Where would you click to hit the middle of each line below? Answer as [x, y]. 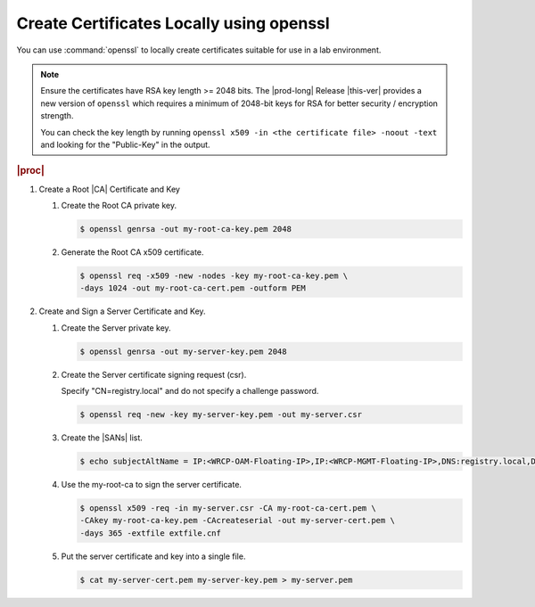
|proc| [30, 171]
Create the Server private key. [116, 328]
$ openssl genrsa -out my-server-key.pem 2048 [183, 351]
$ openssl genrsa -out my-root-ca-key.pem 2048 [185, 229]
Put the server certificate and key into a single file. [153, 556]
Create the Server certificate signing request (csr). [154, 374]
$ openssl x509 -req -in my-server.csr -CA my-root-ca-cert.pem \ [228, 508]
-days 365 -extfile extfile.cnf [151, 533]
